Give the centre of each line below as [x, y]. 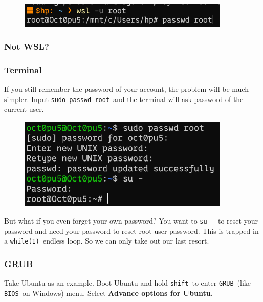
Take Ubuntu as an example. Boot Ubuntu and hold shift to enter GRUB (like [128, 283]
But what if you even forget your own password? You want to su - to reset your [131, 220]
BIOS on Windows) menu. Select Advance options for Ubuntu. [109, 293]
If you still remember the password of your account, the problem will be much [126, 89]
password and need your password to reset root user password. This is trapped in [131, 230]
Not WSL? [27, 46]
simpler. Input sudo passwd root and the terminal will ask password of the [124, 99]
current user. [24, 109]
